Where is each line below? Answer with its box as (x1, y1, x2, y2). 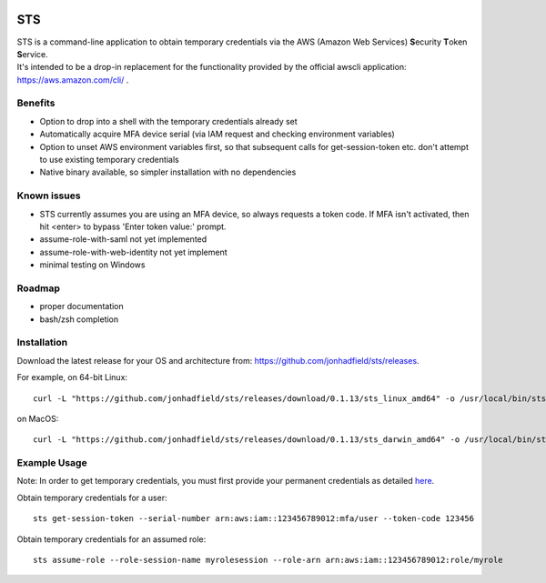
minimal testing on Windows (39, 259, 146, 270)
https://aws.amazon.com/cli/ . (16, 74, 129, 85)
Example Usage (16, 457, 87, 469)
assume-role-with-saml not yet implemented (39, 234, 207, 245)
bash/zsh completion (39, 314, 119, 325)
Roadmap (16, 282, 61, 295)
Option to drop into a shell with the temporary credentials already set (39, 116, 298, 126)
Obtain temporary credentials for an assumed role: (16, 533, 207, 545)
